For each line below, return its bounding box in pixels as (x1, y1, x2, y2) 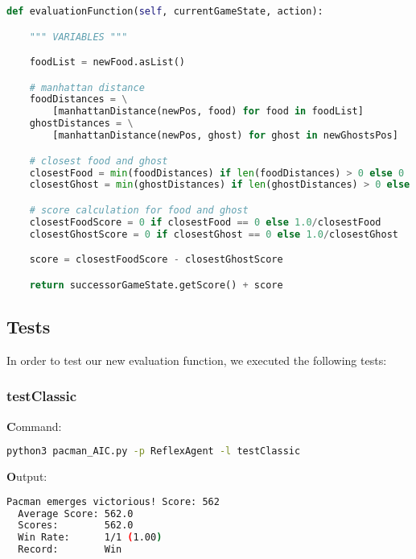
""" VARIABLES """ (29, 31, 128, 43)
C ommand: (6, 417, 62, 434)
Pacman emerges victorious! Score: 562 (6, 495, 220, 507)
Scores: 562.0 (18, 520, 134, 532)
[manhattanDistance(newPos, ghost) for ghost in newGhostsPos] (52, 130, 398, 142)
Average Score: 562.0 (18, 507, 134, 520)
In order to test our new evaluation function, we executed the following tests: (6, 351, 387, 368)
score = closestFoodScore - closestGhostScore (29, 254, 283, 266)
